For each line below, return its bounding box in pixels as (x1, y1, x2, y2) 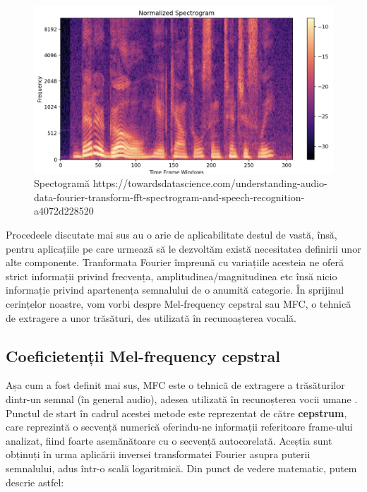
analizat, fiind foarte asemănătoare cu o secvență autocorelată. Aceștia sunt (6, 433, 332, 448)
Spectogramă (34, 176, 90, 191)
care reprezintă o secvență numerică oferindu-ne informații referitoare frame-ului (6, 419, 353, 434)
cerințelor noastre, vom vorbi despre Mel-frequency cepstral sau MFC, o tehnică (6, 296, 351, 311)
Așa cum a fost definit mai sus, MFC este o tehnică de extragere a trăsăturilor (6, 378, 345, 392)
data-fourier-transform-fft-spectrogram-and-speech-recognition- (34, 189, 305, 204)
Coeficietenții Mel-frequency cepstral (6, 344, 281, 366)
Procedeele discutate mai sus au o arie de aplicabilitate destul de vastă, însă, (6, 227, 337, 242)
